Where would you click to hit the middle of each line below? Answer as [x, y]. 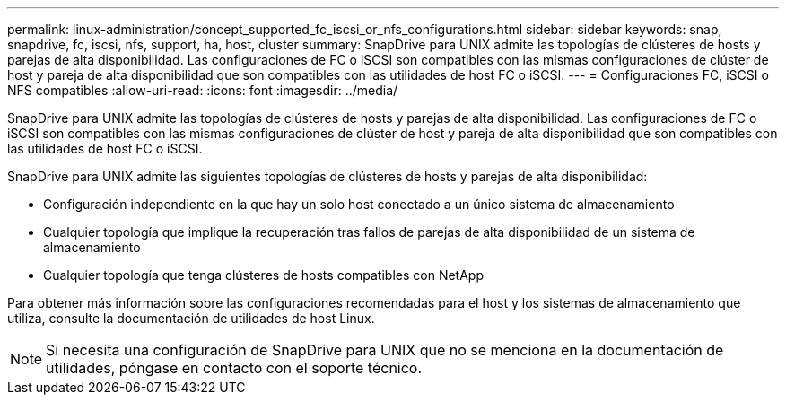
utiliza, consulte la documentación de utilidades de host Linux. [191, 318]
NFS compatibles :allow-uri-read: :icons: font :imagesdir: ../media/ [203, 90]
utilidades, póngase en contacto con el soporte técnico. [234, 368]
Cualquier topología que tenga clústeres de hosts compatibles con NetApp [263, 275]
